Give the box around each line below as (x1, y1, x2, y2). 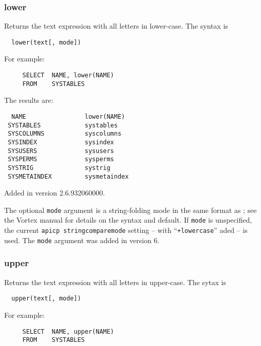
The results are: (4, 95, 53, 105)
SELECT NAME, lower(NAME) (22, 72, 114, 79)
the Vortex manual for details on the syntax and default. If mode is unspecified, (4, 214, 252, 225)
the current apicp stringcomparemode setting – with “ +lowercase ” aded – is (4, 225, 248, 235)
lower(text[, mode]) (11, 38, 81, 46)
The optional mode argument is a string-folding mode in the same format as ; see (4, 204, 257, 215)
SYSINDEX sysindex (8, 138, 114, 146)
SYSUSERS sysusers (8, 147, 114, 155)
